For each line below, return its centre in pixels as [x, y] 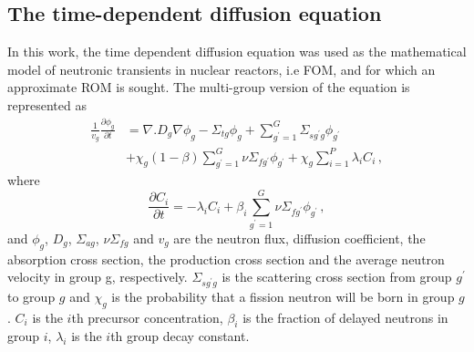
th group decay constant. [180, 336]
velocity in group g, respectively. [98, 277]
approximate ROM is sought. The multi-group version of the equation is [209, 87]
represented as [47, 104]
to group [31, 296]
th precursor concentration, [147, 317]
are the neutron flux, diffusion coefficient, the [299, 238]
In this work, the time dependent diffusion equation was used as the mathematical [237, 52]
